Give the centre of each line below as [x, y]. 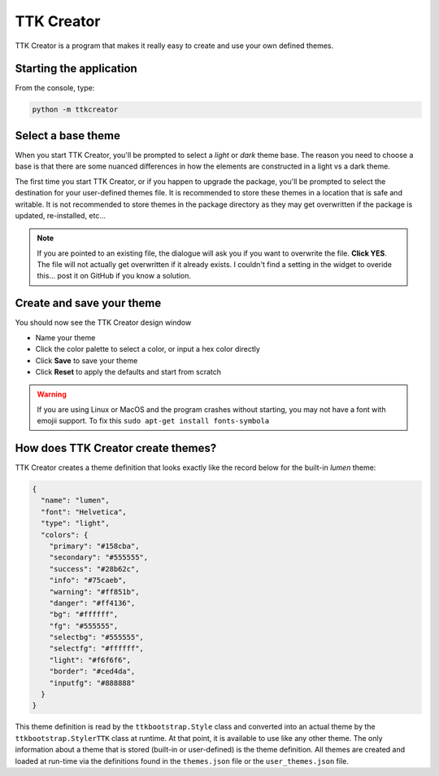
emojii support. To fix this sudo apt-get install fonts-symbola [153, 421]
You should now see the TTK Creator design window [103, 322]
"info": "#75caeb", [88, 581]
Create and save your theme [88, 303]
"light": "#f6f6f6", [90, 660]
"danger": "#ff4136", [92, 603]
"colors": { [65, 535]
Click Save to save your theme [87, 360]
